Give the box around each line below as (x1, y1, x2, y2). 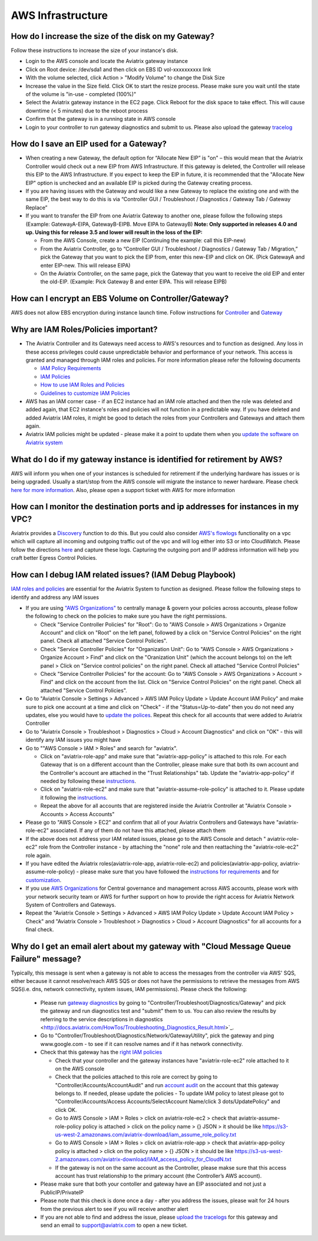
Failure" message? (11, 953, 82, 963)
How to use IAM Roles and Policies (40, 381, 125, 388)
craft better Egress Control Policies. (11, 555, 97, 562)
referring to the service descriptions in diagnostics (40, 1015, 163, 1022)
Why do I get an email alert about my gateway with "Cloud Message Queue (11, 941, 291, 951)
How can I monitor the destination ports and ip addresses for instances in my (11, 501, 299, 512)
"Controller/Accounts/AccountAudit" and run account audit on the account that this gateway (55, 1081, 279, 1088)
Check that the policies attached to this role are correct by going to (55, 1073, 218, 1081)
